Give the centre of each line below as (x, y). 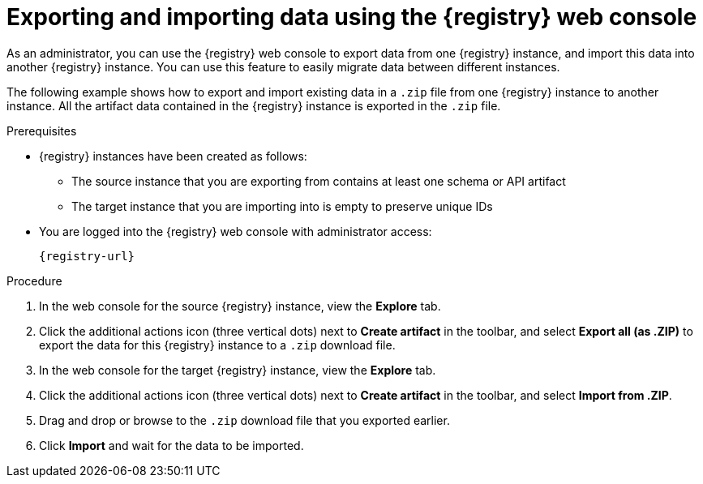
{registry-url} (87, 256)
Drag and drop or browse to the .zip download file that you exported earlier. (244, 420)
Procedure (34, 281)
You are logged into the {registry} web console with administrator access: (236, 231)
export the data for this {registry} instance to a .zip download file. (217, 345)
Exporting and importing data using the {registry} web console (352, 17)
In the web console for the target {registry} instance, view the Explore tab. (238, 370)
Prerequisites (42, 131)
